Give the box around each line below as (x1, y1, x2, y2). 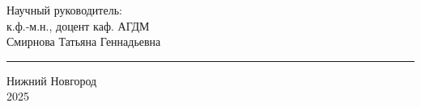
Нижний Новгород (6, 72, 97, 88)
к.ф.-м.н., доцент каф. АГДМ (6, 17, 150, 34)
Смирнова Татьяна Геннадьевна (6, 33, 161, 50)
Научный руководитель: (6, 2, 122, 18)
